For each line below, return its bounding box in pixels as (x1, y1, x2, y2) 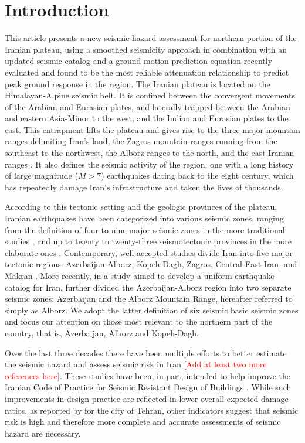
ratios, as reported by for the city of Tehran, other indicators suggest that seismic (5, 404, 299, 416)
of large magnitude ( (5, 169, 78, 182)
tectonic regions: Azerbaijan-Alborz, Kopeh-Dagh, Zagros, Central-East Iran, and (5, 258, 297, 270)
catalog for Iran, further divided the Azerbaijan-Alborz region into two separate (5, 281, 292, 293)
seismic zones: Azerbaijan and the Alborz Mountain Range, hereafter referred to (5, 292, 293, 305)
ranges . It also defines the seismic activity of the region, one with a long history (5, 158, 294, 170)
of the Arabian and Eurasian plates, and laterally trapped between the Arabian (5, 100, 290, 113)
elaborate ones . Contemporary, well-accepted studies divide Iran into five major (5, 246, 293, 258)
